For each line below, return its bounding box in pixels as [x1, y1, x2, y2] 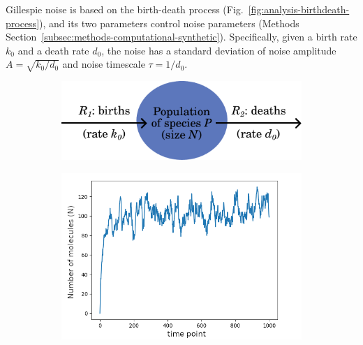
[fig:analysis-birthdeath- [248, 2, 350, 16]
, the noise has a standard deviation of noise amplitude [101, 43, 336, 57]
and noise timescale [62, 57, 145, 71]
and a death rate [17, 43, 89, 57]
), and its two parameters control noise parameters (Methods [39, 15, 299, 30]
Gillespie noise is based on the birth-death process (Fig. [6, 2, 244, 16]
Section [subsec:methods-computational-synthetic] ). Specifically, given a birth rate [6, 29, 357, 44]
